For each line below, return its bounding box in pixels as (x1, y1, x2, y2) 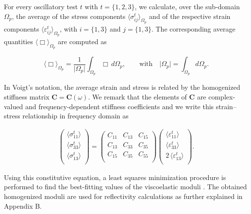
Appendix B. (4, 200, 42, 211)
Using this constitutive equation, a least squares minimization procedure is (4, 172, 226, 182)
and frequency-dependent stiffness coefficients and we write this (25, 101, 214, 111)
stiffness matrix (4, 92, 50, 101)
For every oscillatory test (4, 1, 78, 11)
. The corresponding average (151, 23, 235, 33)
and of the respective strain (149, 11, 231, 21)
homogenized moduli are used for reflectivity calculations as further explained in (4, 191, 243, 201)
